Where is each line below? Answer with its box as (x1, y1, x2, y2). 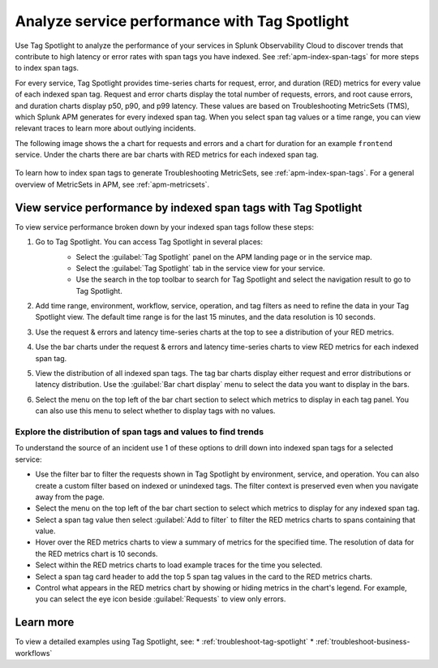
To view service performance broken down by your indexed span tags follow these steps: (15, 222, 314, 231)
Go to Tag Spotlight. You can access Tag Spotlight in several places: (35, 237, 264, 247)
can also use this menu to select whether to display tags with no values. (35, 406, 276, 416)
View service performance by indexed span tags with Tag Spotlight (15, 200, 363, 214)
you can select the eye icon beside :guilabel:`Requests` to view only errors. (35, 594, 286, 604)
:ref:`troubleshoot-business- (315, 637, 410, 647)
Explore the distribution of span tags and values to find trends (15, 426, 264, 437)
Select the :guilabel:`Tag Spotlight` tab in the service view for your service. (75, 263, 325, 273)
